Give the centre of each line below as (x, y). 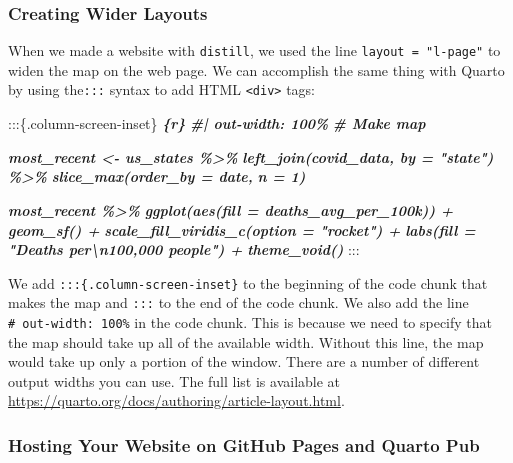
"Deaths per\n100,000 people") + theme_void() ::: (184, 249)
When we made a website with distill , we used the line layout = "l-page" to (254, 50)
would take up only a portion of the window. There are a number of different (244, 361)
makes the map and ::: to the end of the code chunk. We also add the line (238, 302)
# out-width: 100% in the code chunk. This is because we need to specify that (250, 322)
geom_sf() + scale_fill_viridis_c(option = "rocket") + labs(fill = (242, 229)
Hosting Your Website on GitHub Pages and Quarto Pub (244, 444)
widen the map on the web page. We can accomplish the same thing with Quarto (256, 69)
